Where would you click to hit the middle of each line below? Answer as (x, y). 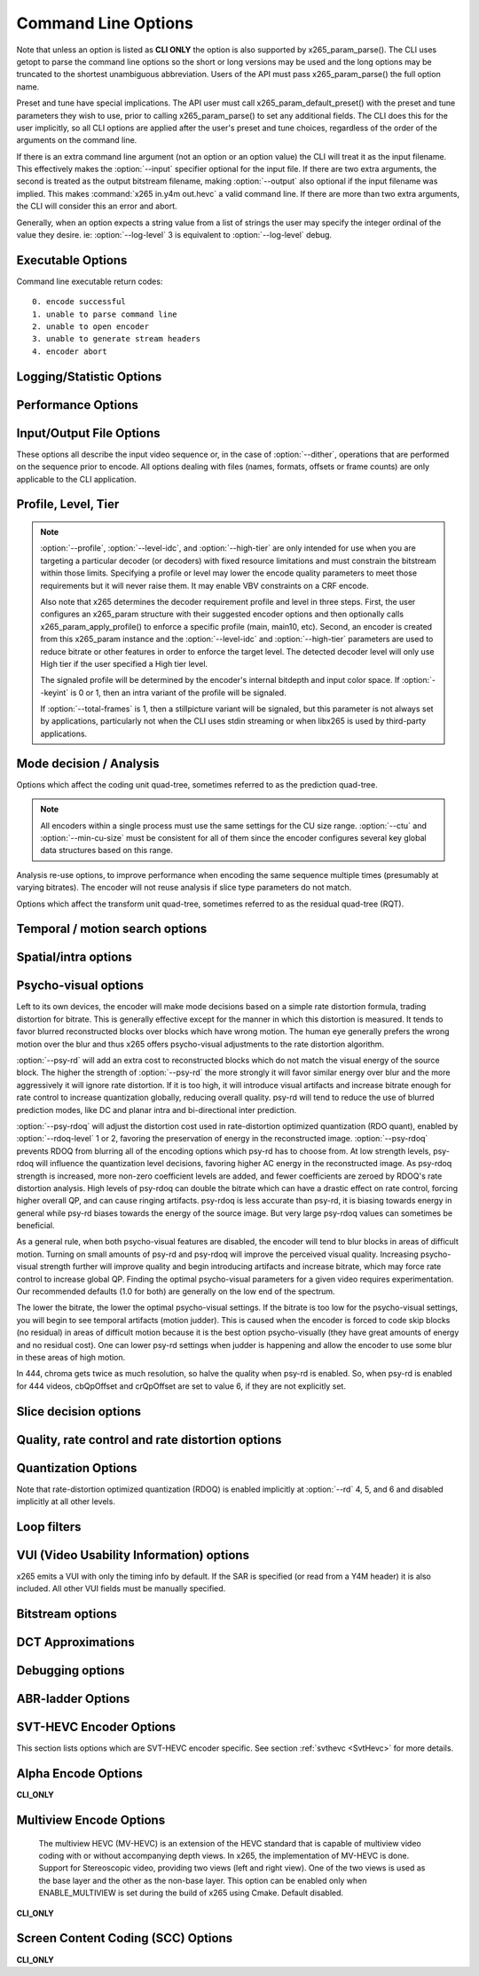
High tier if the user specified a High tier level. (124, 663)
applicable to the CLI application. (76, 479)
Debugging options (71, 1670)
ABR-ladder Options (73, 1699)
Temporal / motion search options (112, 929)
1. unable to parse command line (105, 314)
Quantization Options (77, 1468)
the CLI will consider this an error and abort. (97, 206)
